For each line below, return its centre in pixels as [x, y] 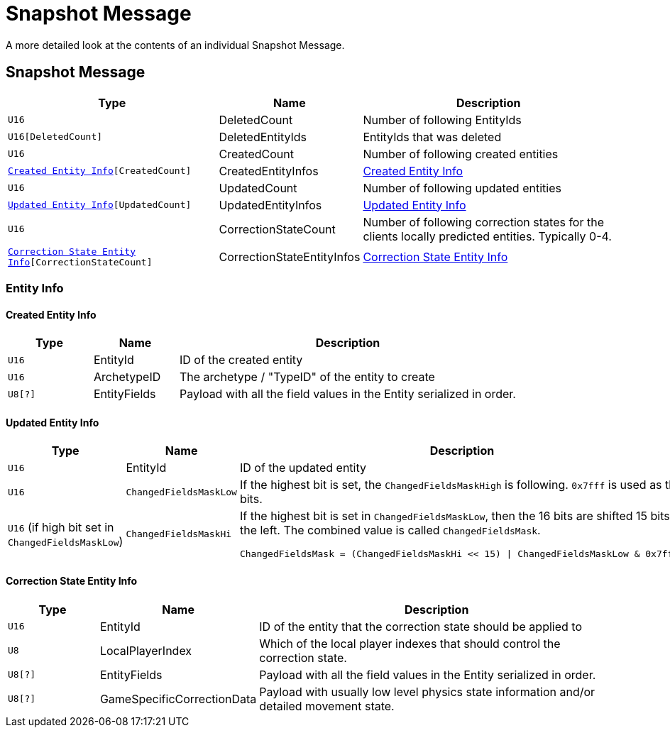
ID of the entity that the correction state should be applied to [421, 626]
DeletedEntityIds [263, 137]
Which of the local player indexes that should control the [410, 643]
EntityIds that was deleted [432, 137]
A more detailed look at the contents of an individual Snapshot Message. [175, 45]
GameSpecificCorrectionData [178, 699]
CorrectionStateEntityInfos [290, 257]
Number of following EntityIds [442, 120]
